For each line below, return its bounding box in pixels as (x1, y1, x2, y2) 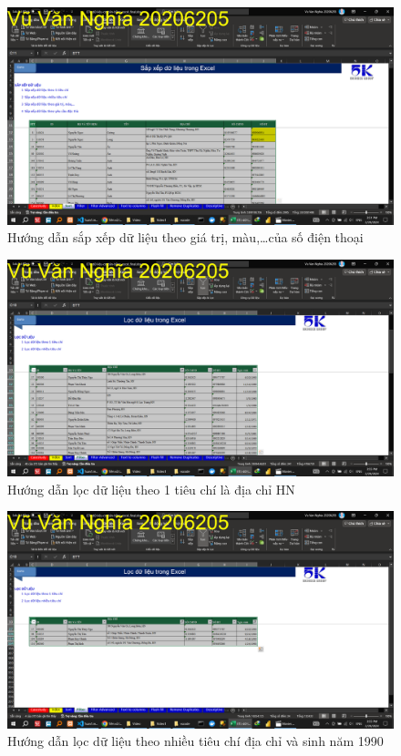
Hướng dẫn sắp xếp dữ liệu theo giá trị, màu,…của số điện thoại (7, 228, 364, 247)
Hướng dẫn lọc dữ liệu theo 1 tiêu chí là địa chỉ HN (7, 479, 295, 498)
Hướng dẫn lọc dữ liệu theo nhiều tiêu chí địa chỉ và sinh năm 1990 (7, 731, 384, 751)
